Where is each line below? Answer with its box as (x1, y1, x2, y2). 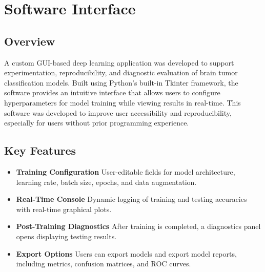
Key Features (4, 142, 76, 158)
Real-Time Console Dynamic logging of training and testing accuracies (16, 194, 247, 204)
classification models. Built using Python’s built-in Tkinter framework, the (4, 77, 238, 88)
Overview (4, 33, 55, 49)
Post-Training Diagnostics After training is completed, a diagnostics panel (16, 221, 261, 232)
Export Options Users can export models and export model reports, (16, 248, 237, 259)
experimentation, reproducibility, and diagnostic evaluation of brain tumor (4, 67, 238, 78)
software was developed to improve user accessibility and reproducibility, (4, 107, 232, 118)
